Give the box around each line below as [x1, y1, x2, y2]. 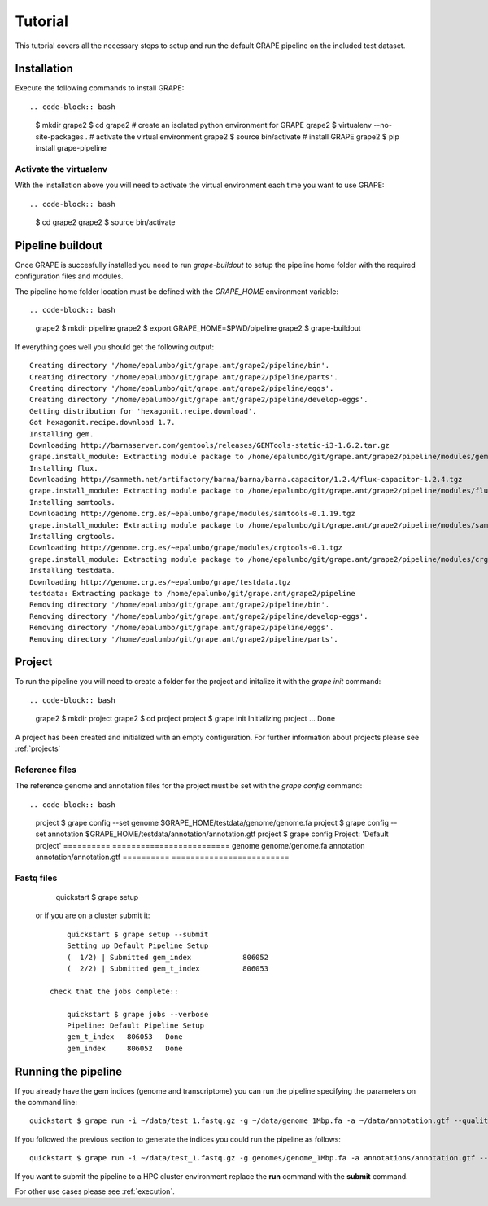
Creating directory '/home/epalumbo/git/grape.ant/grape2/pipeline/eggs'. [29, 384, 334, 392]
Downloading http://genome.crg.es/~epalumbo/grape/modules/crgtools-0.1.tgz [29, 543, 343, 553]
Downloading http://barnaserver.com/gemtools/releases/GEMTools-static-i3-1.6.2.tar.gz [29, 441, 390, 450]
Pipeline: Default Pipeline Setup [66, 1020, 205, 1030]
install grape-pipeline [35, 143, 107, 153]
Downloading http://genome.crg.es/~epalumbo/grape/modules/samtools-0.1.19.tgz [29, 509, 355, 519]
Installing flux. [29, 463, 98, 472]
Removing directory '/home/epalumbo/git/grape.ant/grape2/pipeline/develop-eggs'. [29, 612, 368, 621]
